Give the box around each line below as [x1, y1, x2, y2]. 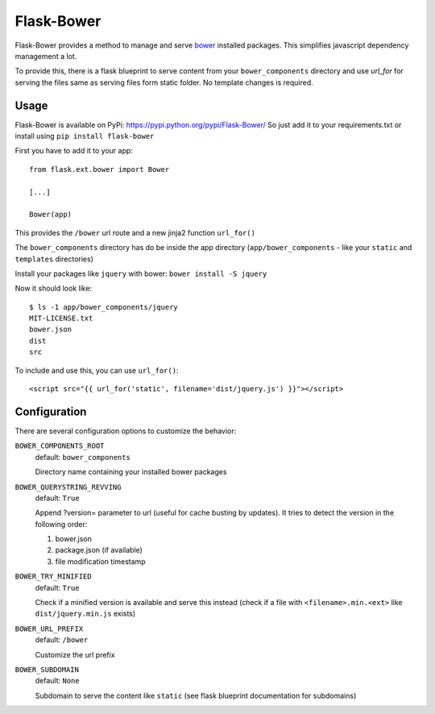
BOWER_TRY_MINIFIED [14, 572, 92, 581]
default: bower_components [35, 452, 130, 461]
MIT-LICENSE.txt [29, 314, 93, 323]
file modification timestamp [55, 557, 146, 566]
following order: [35, 519, 88, 528]
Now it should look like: [14, 283, 93, 294]
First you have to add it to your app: [14, 146, 133, 156]
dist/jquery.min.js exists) [35, 609, 136, 619]
